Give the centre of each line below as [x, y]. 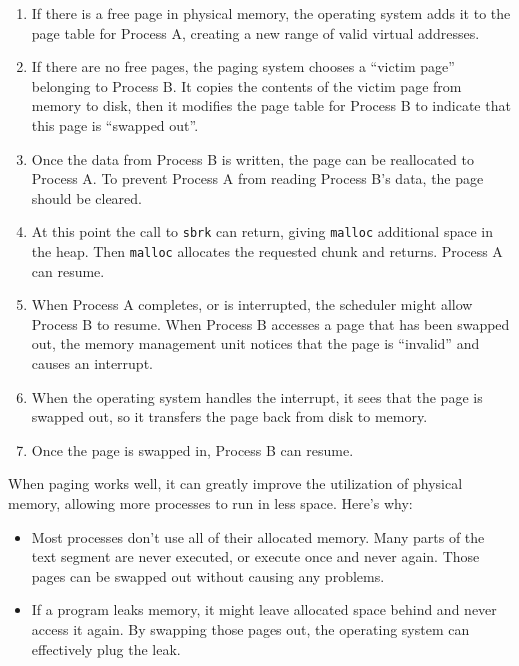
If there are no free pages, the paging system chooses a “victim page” [243, 66]
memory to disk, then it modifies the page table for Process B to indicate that [271, 105]
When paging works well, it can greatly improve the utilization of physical [235, 483]
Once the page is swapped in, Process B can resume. [192, 449]
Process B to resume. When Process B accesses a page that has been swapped [270, 323]
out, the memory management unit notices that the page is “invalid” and [255, 343]
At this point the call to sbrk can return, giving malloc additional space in [262, 231]
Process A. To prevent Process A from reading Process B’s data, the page [257, 178]
